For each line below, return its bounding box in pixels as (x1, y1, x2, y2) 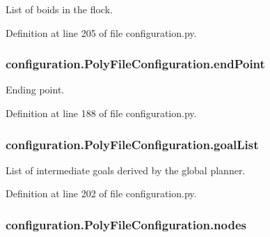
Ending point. (6, 82, 65, 97)
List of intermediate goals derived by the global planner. (6, 162, 246, 177)
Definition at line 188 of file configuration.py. (6, 106, 197, 120)
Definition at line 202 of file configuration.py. (6, 186, 197, 201)
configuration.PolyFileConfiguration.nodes (6, 215, 246, 233)
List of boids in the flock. (6, 2, 113, 16)
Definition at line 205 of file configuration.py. (6, 25, 197, 40)
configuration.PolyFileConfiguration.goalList (6, 135, 259, 153)
